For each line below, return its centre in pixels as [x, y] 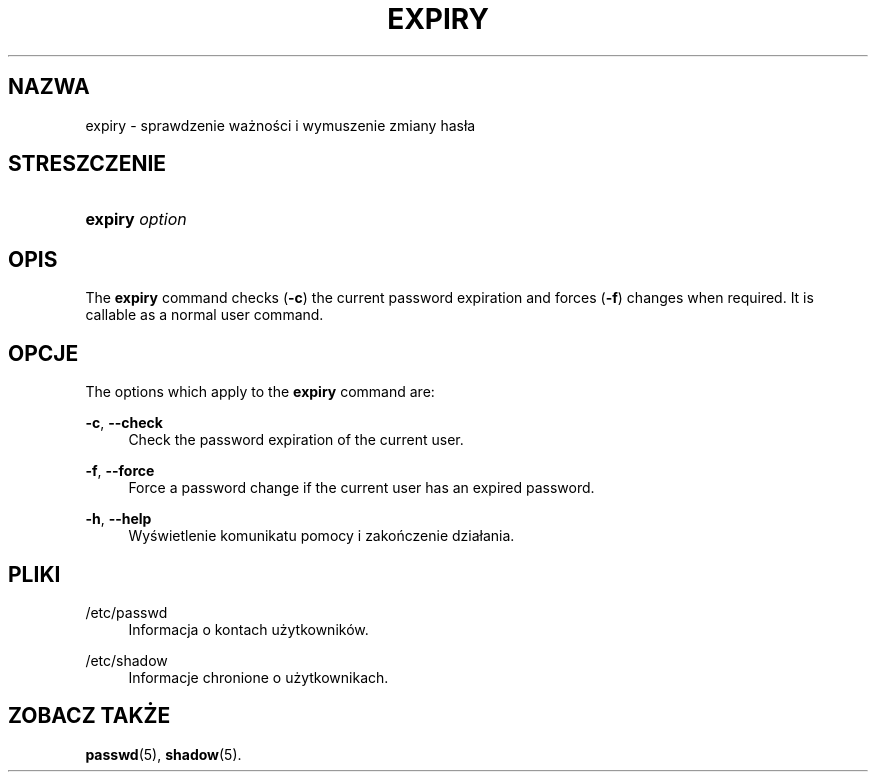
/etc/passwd [126, 612]
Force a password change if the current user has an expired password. [361, 488]
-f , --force [120, 471]
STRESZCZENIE [87, 164]
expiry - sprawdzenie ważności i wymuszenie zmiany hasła [280, 125]
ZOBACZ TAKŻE [89, 716]
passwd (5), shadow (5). [163, 754]
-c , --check [124, 423]
